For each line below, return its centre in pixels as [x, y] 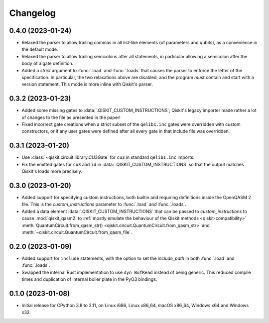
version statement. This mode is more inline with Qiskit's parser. [87, 84]
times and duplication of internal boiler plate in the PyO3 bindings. [89, 279]
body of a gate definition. [48, 63]
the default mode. [40, 49]
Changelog [32, 13]
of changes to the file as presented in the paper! [71, 117]
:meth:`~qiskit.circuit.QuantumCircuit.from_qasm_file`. [77, 232]
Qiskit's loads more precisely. [52, 171]
